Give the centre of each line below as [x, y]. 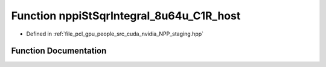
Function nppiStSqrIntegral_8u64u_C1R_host [126, 16]
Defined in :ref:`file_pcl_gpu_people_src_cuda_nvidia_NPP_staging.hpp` [115, 34]
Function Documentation [59, 51]
